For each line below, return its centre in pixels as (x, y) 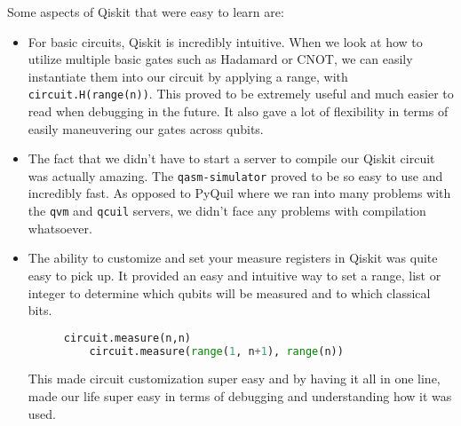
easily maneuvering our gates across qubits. (146, 128)
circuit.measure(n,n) (127, 338)
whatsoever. (60, 228)
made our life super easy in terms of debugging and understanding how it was (240, 396)
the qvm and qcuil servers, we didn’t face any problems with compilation (227, 211)
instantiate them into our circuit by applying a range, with (188, 76)
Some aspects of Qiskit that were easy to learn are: (146, 12)
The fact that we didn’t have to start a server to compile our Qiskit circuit (231, 158)
